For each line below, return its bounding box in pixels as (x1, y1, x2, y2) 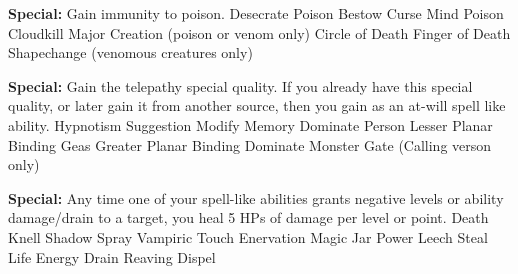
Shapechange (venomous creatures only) (8, 42, 253, 63)
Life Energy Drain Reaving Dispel (8, 246, 216, 267)
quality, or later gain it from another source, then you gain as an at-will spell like (8, 95, 506, 116)
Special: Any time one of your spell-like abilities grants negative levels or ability (8, 187, 504, 208)
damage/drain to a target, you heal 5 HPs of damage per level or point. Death (8, 207, 489, 228)
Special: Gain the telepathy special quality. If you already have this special (8, 75, 473, 96)
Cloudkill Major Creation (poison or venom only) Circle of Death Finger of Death (8, 22, 511, 43)
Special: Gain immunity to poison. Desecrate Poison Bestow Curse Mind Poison (8, 3, 504, 23)
